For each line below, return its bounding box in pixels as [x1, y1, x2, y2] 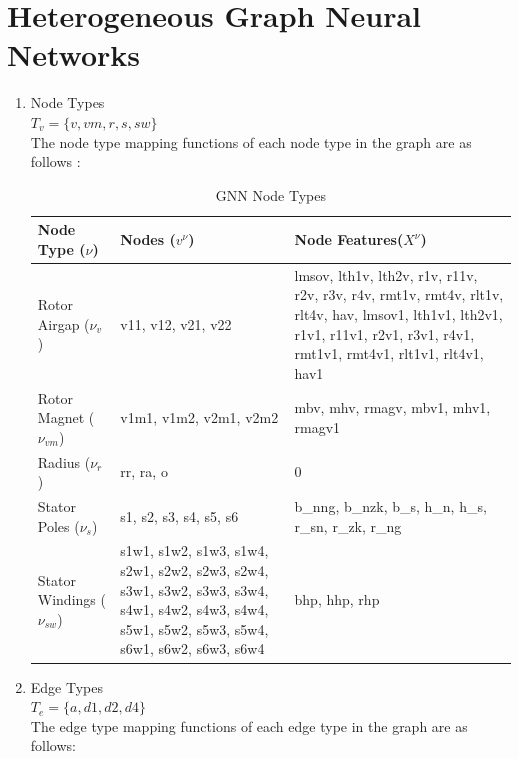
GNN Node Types [215, 184, 327, 205]
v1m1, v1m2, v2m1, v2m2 [120, 407, 279, 428]
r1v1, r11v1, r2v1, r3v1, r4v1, [294, 323, 475, 344]
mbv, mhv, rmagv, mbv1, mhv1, [294, 397, 491, 418]
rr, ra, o [120, 461, 168, 482]
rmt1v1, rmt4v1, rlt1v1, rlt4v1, [294, 343, 484, 364]
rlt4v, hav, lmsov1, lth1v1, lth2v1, [294, 303, 503, 324]
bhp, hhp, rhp [294, 589, 380, 610]
